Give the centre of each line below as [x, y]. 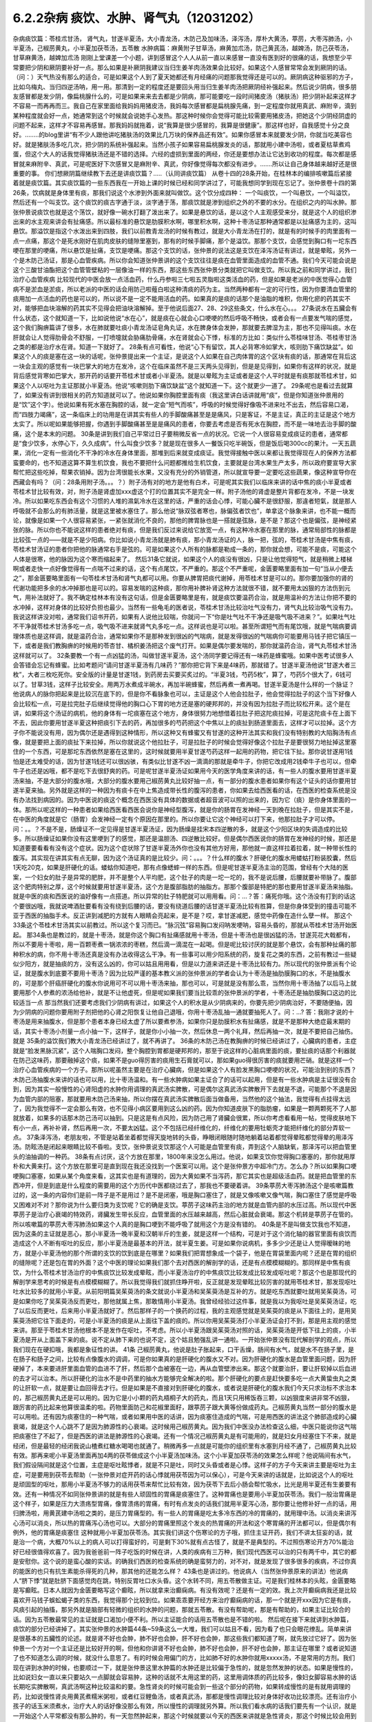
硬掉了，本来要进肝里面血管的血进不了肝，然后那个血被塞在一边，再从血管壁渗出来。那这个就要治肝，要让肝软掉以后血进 [185, 1369]
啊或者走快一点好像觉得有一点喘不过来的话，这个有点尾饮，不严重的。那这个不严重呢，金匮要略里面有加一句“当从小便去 [183, 569]
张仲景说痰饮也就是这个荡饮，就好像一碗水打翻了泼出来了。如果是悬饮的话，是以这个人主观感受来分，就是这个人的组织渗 [185, 212]
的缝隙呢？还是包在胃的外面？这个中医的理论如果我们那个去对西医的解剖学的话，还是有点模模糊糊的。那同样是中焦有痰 [182, 1263]
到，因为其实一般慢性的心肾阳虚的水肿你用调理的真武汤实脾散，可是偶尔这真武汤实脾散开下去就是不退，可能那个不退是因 [185, 1089]
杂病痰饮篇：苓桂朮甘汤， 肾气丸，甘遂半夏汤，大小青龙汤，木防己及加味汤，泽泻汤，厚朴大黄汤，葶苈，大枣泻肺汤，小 [183, 39]
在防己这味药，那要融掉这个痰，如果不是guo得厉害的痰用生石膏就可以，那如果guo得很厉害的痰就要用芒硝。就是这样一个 [184, 1060]
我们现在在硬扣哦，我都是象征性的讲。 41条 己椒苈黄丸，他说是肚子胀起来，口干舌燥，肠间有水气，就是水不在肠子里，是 [184, 1349]
